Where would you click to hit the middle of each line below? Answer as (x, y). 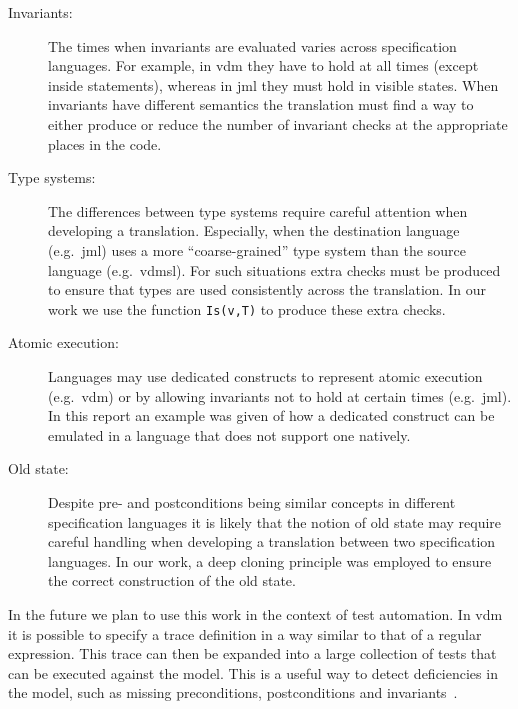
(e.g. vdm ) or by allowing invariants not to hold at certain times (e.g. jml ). (280, 395)
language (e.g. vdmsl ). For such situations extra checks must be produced (274, 269)
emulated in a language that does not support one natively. (229, 434)
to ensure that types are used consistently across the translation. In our (267, 289)
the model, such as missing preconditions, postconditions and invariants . (233, 692)
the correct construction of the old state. (172, 580)
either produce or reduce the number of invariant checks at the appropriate (278, 123)
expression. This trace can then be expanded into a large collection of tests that (252, 653)
